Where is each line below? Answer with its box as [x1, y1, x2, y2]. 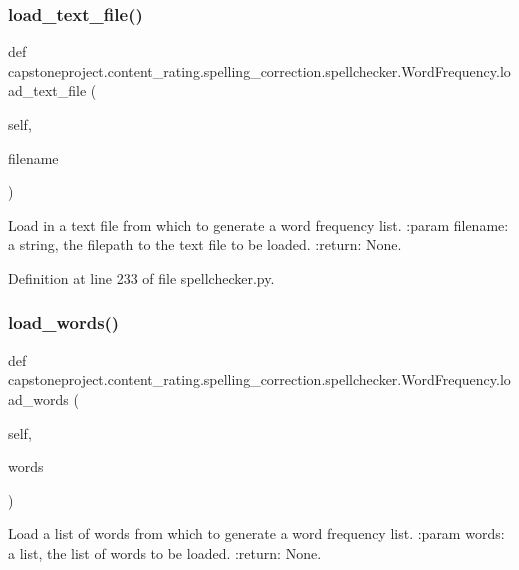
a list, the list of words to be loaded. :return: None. [8, 542, 322, 563]
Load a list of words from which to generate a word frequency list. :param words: [8, 523, 505, 544]
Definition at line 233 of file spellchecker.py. [8, 267, 275, 288]
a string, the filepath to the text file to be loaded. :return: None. [8, 234, 402, 255]
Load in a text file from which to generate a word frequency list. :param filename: [8, 214, 509, 235]
